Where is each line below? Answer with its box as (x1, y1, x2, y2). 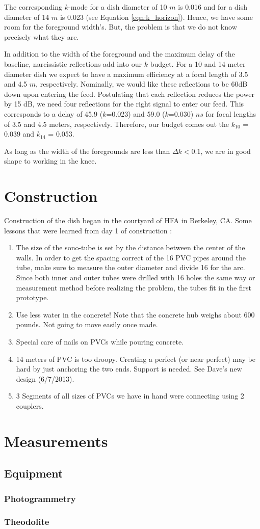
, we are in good (200, 145, 251, 156)
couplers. (16, 400, 44, 411)
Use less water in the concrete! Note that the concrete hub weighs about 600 (16, 309, 255, 320)
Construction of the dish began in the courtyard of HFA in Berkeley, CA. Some (4, 215, 252, 226)
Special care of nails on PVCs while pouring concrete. (16, 336, 184, 347)
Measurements (4, 430, 108, 451)
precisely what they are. (4, 31, 79, 42)
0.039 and (4, 128, 35, 139)
